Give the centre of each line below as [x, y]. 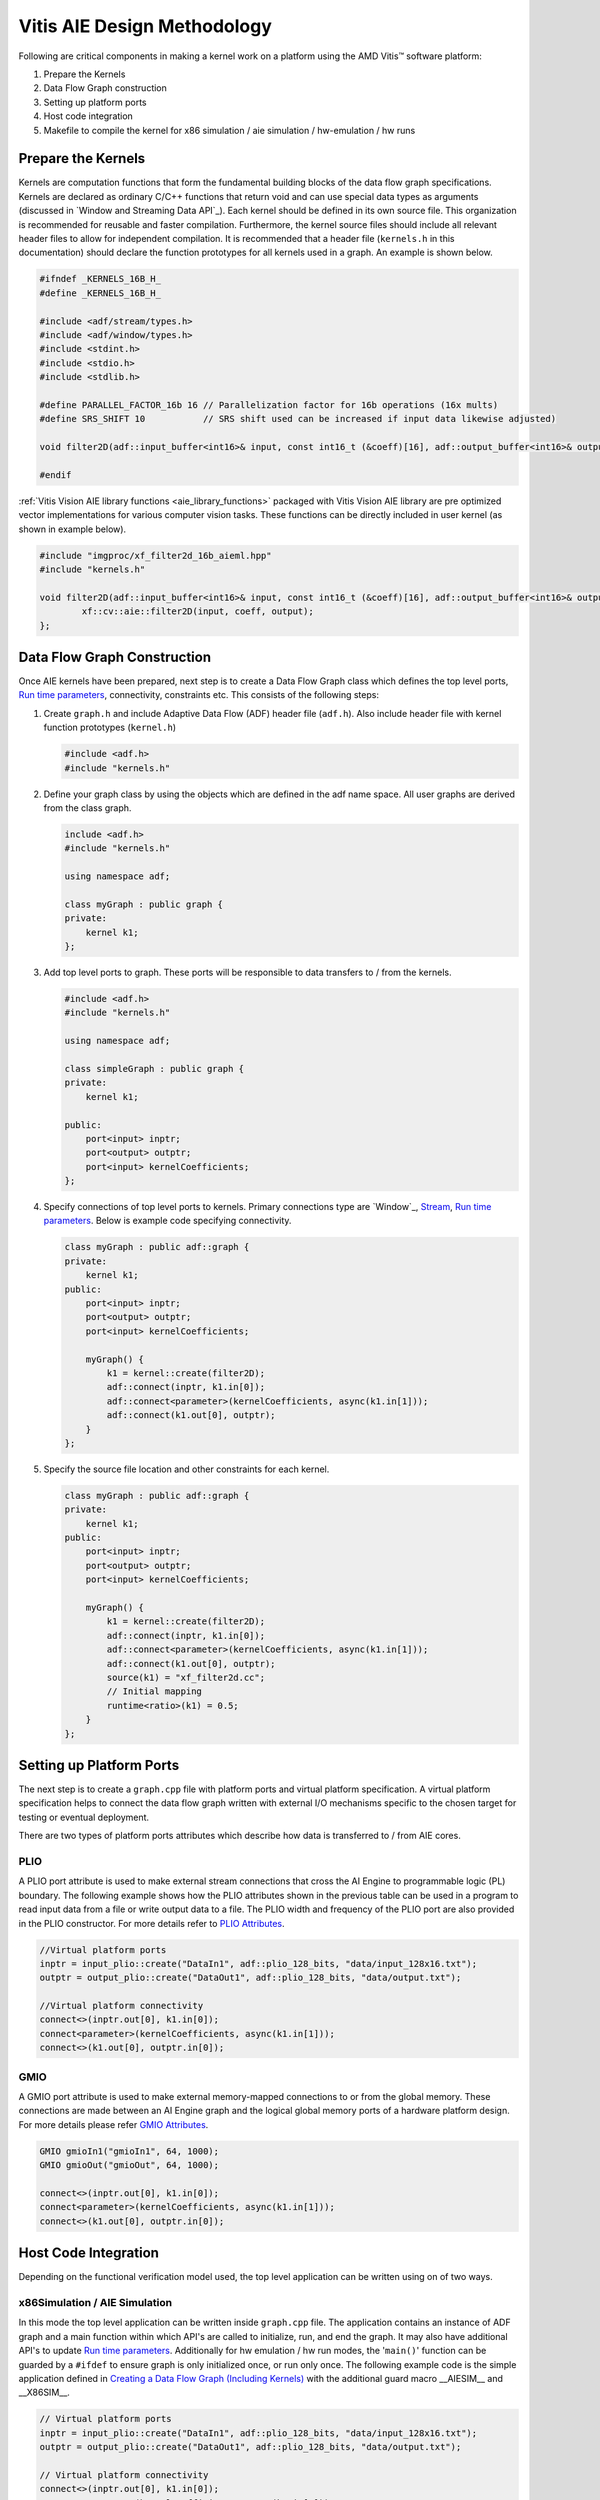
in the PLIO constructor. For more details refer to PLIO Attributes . [151, 1923]
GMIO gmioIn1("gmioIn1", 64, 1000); [129, 2151]
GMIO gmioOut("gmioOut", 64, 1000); [129, 2165]
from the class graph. [87, 807]
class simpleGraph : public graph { [154, 1068]
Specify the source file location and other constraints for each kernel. [186, 1469]
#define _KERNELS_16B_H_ [100, 293]
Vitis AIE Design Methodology [145, 26]
